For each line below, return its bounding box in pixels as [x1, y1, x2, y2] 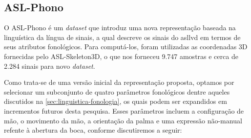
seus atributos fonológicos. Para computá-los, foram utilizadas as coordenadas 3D [4, 41, 248, 52]
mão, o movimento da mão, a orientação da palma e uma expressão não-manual [4, 115, 242, 125]
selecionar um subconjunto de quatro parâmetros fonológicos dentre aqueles [4, 86, 230, 97]
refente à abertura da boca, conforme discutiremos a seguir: [4, 125, 182, 135]
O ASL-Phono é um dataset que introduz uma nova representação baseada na [4, 22, 236, 33]
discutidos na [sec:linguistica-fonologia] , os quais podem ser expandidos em [4, 96, 227, 106]
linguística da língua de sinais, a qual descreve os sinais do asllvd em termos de [4, 32, 241, 42]
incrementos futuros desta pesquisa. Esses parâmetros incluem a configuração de [4, 105, 244, 116]
